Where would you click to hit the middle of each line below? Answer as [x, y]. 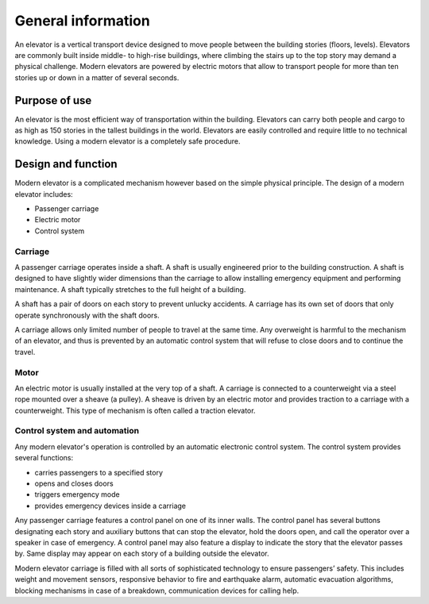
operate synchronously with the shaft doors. [87, 315]
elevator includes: [44, 194]
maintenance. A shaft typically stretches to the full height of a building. [130, 289]
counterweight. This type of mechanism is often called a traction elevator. [135, 410]
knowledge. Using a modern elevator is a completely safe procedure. [128, 141]
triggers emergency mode [77, 494]
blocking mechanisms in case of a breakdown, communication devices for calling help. [157, 591]
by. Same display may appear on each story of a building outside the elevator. [142, 554]
